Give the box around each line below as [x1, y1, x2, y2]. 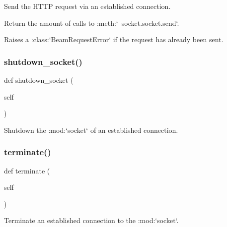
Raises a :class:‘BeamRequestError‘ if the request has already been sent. [4, 34, 224, 45]
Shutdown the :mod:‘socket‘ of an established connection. [4, 124, 178, 135]
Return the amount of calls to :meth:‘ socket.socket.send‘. [4, 17, 179, 28]
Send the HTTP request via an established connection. [4, 1, 171, 11]
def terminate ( [4, 165, 50, 175]
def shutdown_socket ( [4, 75, 74, 85]
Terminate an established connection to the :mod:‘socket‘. [4, 215, 179, 226]
